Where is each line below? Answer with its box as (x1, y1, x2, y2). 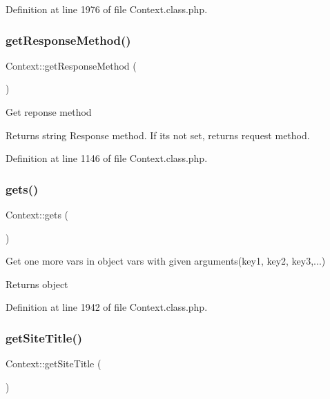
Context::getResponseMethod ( (6, 58, 137, 72)
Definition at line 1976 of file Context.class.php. (6, 2, 208, 16)
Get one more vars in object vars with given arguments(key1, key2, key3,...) (6, 254, 326, 268)
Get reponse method (6, 105, 92, 119)
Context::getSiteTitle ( (6, 356, 101, 371)
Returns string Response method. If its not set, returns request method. (6, 127, 310, 142)
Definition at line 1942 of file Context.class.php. (6, 300, 208, 314)
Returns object (6, 276, 68, 291)
